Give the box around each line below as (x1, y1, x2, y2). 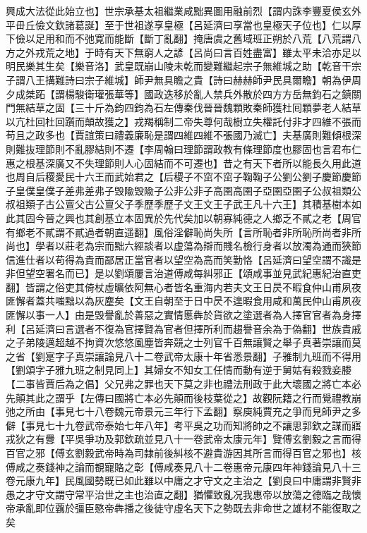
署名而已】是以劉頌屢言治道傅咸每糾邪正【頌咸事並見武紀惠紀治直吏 (44, 266, 361, 281)
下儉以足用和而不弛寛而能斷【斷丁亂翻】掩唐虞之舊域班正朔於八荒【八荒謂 (6, 31, 351, 46)
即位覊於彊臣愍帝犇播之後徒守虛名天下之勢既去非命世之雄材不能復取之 (35, 501, 361, 515)
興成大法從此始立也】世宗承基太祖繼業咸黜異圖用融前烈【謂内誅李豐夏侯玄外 (6, 4, 361, 18)
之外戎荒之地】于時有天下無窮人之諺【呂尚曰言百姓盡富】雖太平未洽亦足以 (15, 44, 361, 59)
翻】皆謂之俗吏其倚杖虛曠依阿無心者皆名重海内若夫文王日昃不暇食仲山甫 (6, 279, 342, 294)
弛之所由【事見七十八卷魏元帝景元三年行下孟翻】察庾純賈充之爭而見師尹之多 (6, 404, 361, 419)
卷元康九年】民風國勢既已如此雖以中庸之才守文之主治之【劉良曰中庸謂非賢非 (6, 473, 361, 488)
